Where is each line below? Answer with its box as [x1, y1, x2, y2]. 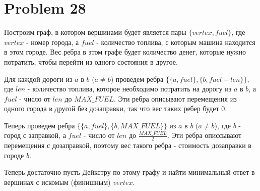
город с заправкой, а [4, 130, 66, 140]
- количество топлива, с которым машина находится [96, 36, 255, 47]
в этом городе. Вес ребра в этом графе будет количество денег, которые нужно [4, 46, 246, 57]
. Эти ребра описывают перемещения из [114, 93, 237, 104]
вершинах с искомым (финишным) [4, 177, 111, 187]
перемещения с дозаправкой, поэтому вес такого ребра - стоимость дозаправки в [4, 140, 251, 151]
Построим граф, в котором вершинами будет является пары [4, 27, 186, 37]
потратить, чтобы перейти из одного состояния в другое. [4, 56, 178, 67]
